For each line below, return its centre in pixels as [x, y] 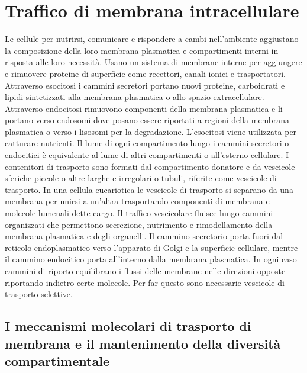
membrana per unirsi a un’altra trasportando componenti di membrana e [137, 201]
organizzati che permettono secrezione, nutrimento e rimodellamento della [139, 224]
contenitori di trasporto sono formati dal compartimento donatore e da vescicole [150, 166]
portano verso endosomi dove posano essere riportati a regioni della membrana [147, 120]
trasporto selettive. [39, 294]
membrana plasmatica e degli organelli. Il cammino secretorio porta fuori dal [144, 236]
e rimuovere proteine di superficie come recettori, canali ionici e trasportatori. [145, 73]
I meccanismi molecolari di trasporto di [128, 326]
